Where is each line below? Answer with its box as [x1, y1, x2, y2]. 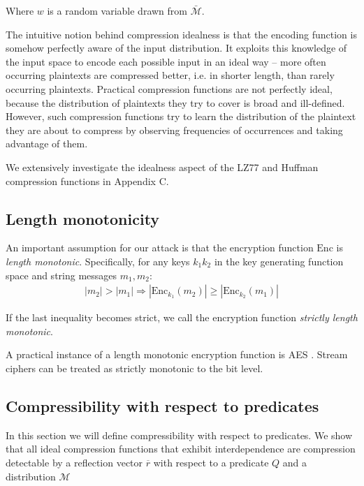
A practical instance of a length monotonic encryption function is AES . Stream [6, 347, 348, 362]
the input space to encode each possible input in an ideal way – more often [6, 54, 326, 68]
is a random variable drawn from [47, 3, 187, 17]
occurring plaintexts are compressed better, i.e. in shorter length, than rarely [6, 68, 335, 82]
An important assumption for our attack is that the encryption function [6, 240, 314, 255]
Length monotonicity [6, 207, 160, 229]
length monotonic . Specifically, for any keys [6, 253, 190, 268]
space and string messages [6, 267, 117, 282]
